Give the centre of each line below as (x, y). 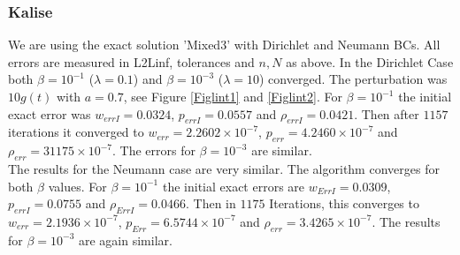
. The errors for (153, 150)
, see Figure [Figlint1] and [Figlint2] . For (233, 96)
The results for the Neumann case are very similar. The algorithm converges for (224, 168)
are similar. (282, 150)
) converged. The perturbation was (353, 79)
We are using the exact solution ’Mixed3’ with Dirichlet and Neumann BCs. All (224, 45)
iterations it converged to (76, 132)
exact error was (50, 113)
